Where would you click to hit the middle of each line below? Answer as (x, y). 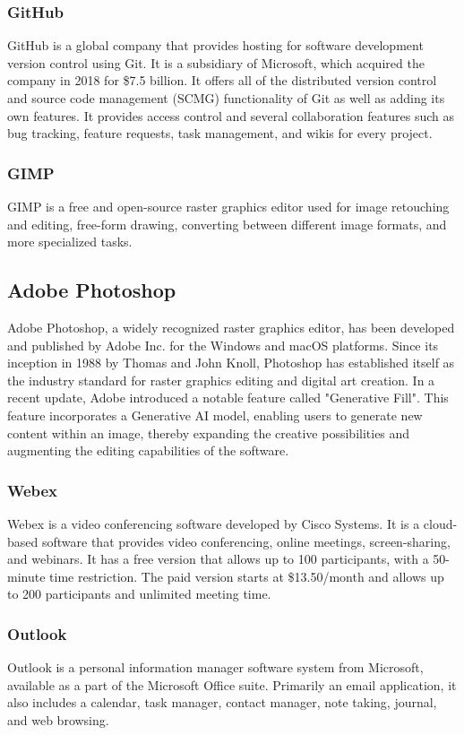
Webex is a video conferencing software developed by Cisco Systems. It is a (214, 523)
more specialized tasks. (70, 242)
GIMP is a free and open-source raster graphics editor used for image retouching (228, 206)
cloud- (440, 523)
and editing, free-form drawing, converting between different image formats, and (227, 224)
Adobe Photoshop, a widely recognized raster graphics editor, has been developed (231, 327)
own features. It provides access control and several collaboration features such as (231, 115)
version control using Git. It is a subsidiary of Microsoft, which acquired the (216, 62)
